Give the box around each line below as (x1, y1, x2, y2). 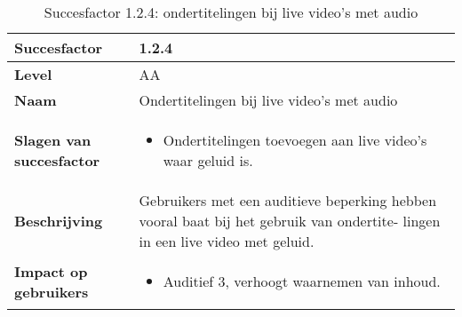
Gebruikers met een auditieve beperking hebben (139, 190, 437, 210)
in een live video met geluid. (139, 231, 315, 251)
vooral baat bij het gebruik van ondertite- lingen (139, 210, 441, 231)
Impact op (14, 260, 88, 281)
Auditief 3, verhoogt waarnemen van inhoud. (163, 271, 441, 291)
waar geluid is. (163, 150, 253, 170)
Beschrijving (14, 210, 103, 231)
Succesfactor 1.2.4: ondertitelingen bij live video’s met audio (44, 2, 418, 22)
